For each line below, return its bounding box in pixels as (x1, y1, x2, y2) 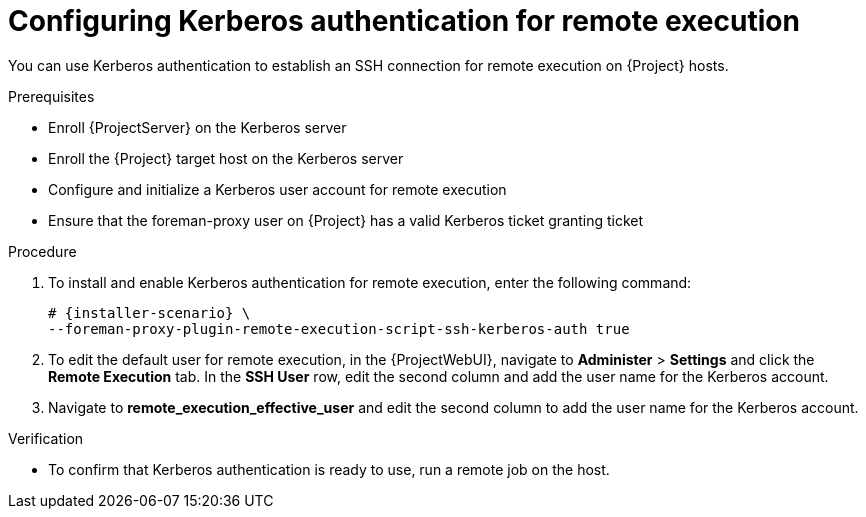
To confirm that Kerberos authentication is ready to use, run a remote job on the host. (48, 460, 610, 478)
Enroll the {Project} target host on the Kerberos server (48, 149, 404, 167)
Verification (8, 429, 84, 447)
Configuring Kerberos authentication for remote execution (8, 4, 800, 38)
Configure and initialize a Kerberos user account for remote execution (48, 180, 507, 198)
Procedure (8, 242, 77, 260)
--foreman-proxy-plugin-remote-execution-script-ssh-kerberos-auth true (48, 320, 630, 337)
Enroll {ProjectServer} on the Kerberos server (48, 118, 347, 136)
